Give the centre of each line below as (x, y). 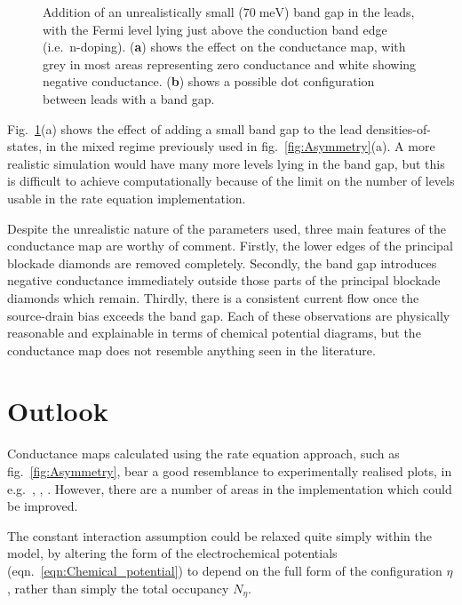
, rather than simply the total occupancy (118, 588)
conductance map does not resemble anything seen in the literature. (191, 350)
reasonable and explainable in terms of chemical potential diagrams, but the (214, 333)
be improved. (43, 506)
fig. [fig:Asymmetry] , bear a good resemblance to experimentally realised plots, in (230, 471)
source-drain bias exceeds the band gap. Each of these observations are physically (229, 315)
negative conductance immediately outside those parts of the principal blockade (224, 280)
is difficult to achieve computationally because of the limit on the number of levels (231, 181)
